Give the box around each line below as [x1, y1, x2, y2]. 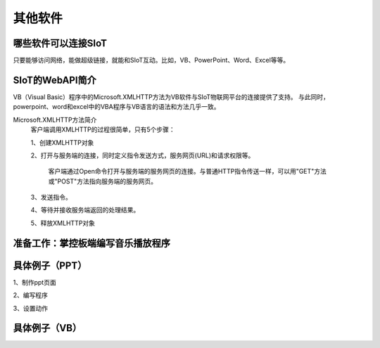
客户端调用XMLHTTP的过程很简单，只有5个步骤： [30, 125, 175, 134]
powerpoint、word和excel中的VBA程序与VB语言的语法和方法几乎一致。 [13, 103, 221, 111]
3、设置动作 [13, 304, 49, 312]
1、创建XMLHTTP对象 [30, 138, 94, 147]
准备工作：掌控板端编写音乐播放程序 [13, 237, 170, 249]
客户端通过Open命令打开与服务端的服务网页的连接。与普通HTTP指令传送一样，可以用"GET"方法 [48, 167, 327, 176]
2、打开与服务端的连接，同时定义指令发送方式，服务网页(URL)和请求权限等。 [30, 151, 255, 160]
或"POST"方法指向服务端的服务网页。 [48, 176, 158, 186]
